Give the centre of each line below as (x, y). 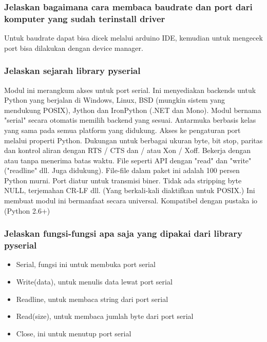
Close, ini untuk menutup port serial (74, 333)
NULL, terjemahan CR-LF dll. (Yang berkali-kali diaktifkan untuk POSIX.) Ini (130, 190)
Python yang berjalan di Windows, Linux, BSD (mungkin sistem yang (115, 100)
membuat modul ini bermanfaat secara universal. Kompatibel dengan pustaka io (131, 201)
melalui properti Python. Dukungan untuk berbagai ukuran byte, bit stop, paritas (133, 140)
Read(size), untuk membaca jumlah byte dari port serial (105, 316)
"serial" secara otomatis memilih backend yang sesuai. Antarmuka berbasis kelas (130, 120)
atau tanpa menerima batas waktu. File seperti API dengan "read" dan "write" (128, 160)
